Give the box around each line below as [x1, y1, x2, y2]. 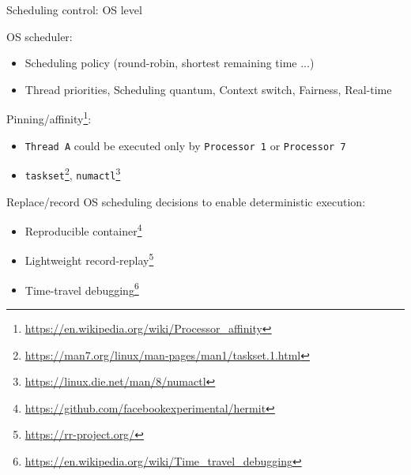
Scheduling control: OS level [6, 2, 142, 17]
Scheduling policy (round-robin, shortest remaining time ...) [25, 55, 315, 71]
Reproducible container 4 [25, 221, 142, 239]
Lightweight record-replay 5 [25, 250, 154, 269]
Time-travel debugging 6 [25, 279, 139, 298]
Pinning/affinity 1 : [6, 108, 92, 127]
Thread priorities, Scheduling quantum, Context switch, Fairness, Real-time [25, 81, 392, 97]
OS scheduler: [6, 28, 73, 44]
